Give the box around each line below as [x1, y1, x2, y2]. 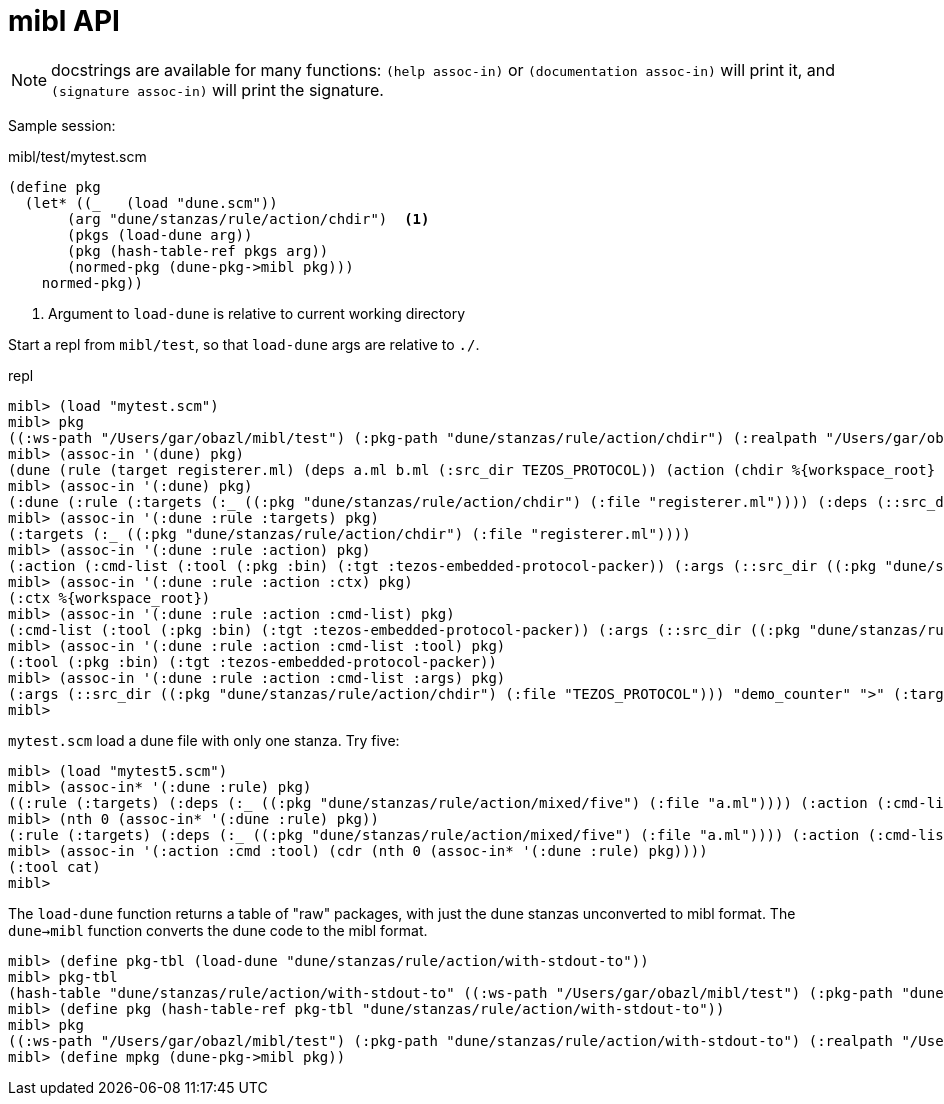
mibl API [8, 4, 120, 38]
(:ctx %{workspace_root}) [8, 589, 211, 606]
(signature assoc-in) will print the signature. [51, 79, 384, 100]
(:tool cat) [8, 858, 101, 875]
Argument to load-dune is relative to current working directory [48, 304, 466, 322]
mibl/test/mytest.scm [8, 147, 147, 165]
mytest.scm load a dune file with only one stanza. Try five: [8, 731, 400, 749]
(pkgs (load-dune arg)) [67, 226, 253, 243]
